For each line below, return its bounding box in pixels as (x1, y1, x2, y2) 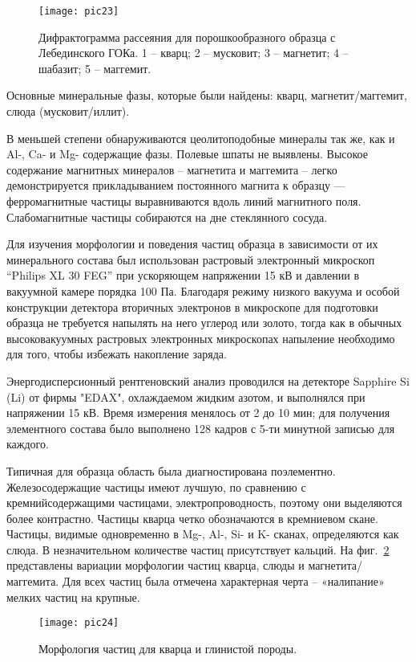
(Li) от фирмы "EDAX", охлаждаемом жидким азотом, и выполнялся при (6, 388, 366, 405)
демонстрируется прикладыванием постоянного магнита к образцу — (6, 177, 345, 194)
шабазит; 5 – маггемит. (38, 59, 151, 76)
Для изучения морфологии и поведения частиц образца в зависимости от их (6, 235, 378, 252)
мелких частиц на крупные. (6, 588, 140, 605)
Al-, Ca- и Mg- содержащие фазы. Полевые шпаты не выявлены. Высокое (6, 145, 368, 162)
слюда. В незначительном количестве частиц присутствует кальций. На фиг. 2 (6, 541, 390, 558)
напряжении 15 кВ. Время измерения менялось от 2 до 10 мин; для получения (6, 404, 390, 421)
